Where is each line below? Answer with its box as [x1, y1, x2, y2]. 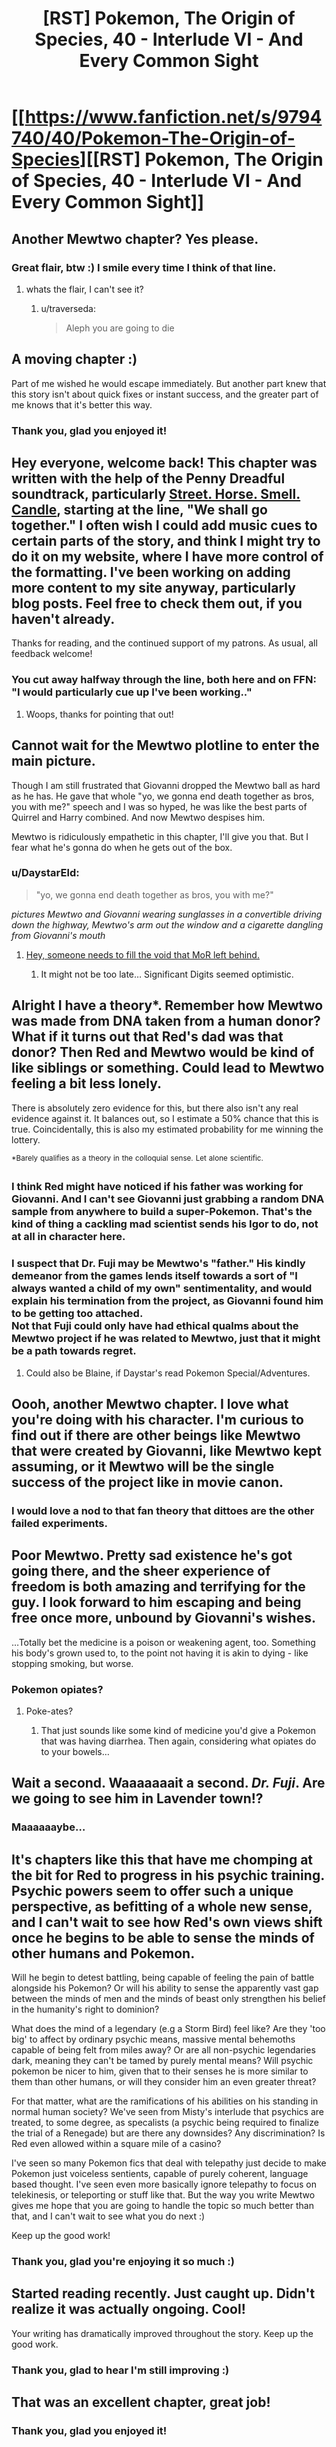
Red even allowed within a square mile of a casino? [11, 2138, 222, 2150]
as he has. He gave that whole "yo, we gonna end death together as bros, [11, 790, 315, 802]
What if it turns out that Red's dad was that [11, 1028, 284, 1046]
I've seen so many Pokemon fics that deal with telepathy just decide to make [11, 2157, 327, 2169]
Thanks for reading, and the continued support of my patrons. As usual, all [11, 637, 318, 649]
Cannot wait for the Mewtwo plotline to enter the [11, 737, 320, 754]
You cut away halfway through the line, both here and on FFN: [11, 673, 317, 687]
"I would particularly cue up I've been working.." [11, 685, 253, 699]
